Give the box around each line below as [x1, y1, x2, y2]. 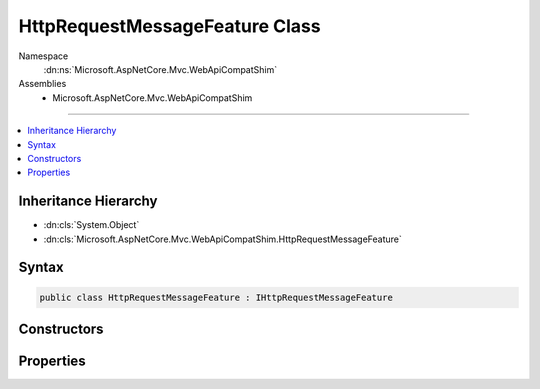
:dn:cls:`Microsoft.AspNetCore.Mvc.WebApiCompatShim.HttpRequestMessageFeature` [43, 233, 402, 245]
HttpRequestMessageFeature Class [18, 15, 321, 37]
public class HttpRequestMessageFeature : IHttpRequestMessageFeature [39, 291, 394, 303]
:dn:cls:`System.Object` [43, 219, 140, 231]
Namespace [18, 50, 69, 62]
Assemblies [18, 78, 67, 90]
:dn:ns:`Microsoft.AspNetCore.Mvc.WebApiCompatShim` [43, 63, 278, 75]
